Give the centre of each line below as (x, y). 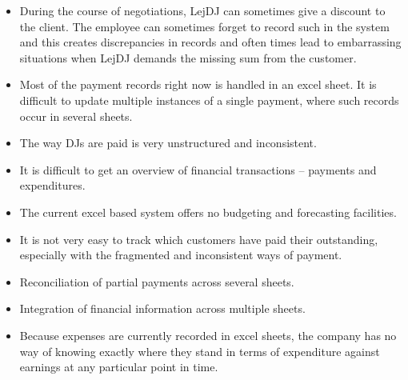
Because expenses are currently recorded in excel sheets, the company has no (208, 335)
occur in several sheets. (76, 116)
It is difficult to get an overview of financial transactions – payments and (198, 169)
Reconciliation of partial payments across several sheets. (157, 281)
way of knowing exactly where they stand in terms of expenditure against (200, 351)
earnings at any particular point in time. (119, 367)
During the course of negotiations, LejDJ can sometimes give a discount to (202, 10)
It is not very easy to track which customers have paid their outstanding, (199, 239)
